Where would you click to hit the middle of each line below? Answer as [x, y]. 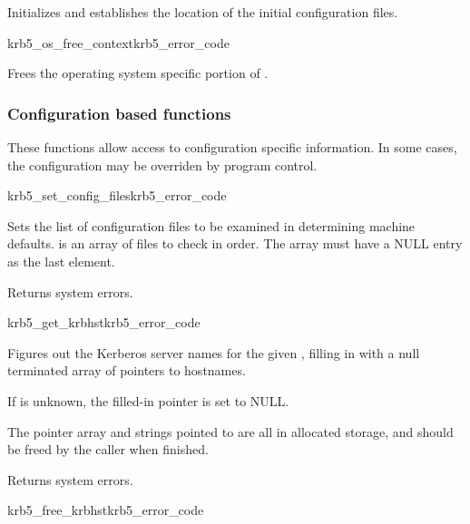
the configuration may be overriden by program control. [162, 165]
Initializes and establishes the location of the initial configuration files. [203, 12]
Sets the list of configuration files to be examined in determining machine [211, 225]
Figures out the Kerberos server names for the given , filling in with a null [214, 352]
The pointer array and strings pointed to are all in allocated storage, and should [230, 431]
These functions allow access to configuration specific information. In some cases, [232, 147]
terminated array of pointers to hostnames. [127, 370]
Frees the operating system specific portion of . [138, 73]
